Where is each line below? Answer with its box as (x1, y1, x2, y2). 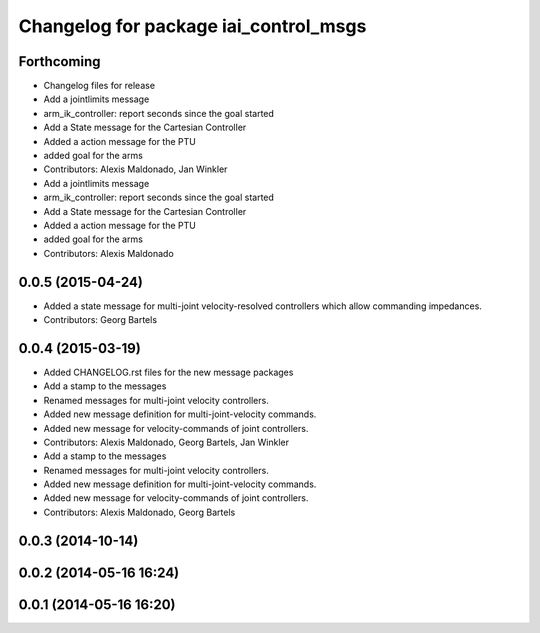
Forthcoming (18, 53, 101, 70)
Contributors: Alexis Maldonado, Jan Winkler (43, 163, 228, 175)
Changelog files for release (43, 80, 155, 92)
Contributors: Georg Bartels (43, 314, 158, 326)
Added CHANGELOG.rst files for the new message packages (43, 366, 294, 378)
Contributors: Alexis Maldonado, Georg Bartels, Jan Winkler (43, 436, 290, 448)
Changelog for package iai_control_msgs (18, 15, 367, 37)
